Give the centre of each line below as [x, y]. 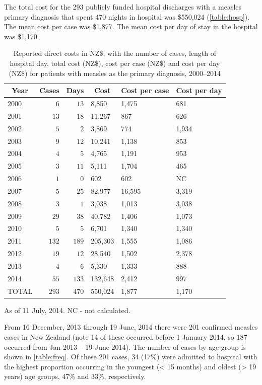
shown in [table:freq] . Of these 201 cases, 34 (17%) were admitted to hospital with [131, 357]
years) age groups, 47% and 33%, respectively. [75, 376]
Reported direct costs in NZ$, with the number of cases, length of [115, 53]
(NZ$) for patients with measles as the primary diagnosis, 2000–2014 [115, 73]
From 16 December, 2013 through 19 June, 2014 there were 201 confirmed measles [131, 327]
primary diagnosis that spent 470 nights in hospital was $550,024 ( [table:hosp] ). [127, 16]
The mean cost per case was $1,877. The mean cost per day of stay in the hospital [131, 26]
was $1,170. [22, 36]
